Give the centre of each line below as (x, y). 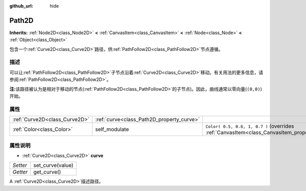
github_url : (21, 6)
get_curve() (47, 172)
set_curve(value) (54, 166)
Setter (20, 166)
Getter (20, 172)
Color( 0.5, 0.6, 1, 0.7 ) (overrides (250, 126)
